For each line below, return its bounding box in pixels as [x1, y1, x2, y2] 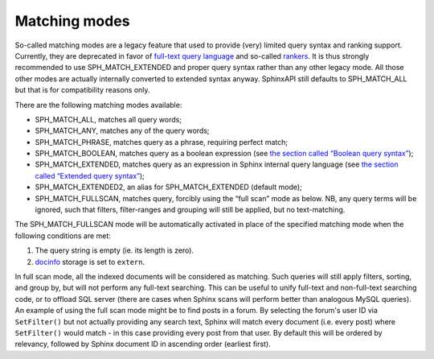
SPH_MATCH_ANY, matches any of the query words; [35, 126, 210, 136]
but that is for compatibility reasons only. [14, 85, 150, 95]
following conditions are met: [14, 230, 112, 241]
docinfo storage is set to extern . [35, 257, 145, 266]
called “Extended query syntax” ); [35, 171, 145, 180]
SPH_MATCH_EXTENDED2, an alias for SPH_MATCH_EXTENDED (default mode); [35, 182, 303, 192]
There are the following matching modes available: [14, 100, 182, 109]
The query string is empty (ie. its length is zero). [35, 246, 194, 255]
